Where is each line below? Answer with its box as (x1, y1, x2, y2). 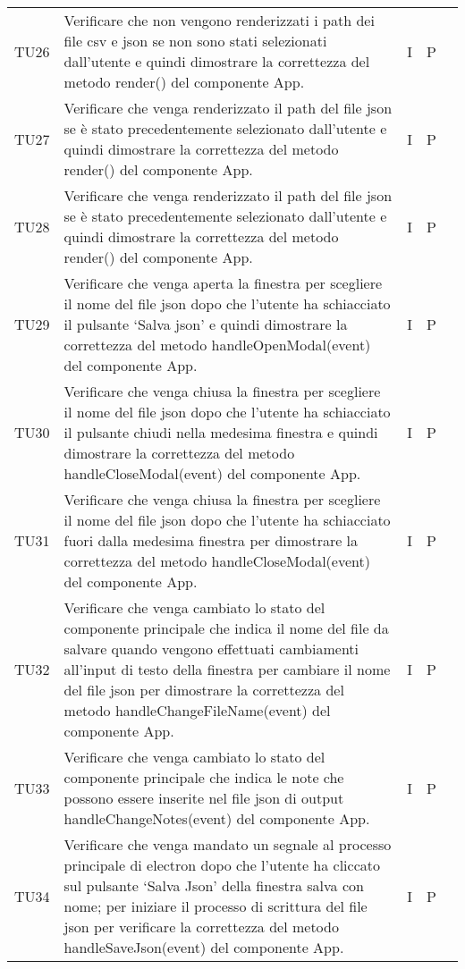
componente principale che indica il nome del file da (63, 618, 389, 638)
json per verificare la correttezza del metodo (63, 916, 339, 937)
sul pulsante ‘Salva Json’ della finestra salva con (63, 875, 364, 896)
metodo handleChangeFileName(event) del (63, 700, 331, 720)
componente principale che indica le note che (63, 767, 344, 788)
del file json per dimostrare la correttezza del (63, 679, 344, 700)
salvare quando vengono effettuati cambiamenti (63, 638, 359, 659)
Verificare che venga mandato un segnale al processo (63, 834, 392, 855)
